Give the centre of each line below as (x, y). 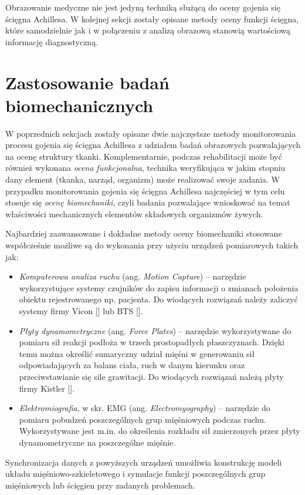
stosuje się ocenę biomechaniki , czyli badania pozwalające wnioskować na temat (148, 202)
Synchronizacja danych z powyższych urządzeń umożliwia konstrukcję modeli (144, 462)
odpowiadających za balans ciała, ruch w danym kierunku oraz (132, 365)
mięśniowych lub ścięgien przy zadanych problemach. (100, 485)
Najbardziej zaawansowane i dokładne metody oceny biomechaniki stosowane (144, 233)
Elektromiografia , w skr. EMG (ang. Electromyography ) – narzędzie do (145, 408)
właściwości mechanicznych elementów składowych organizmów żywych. (134, 213)
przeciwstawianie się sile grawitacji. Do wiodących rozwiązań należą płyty (151, 376)
